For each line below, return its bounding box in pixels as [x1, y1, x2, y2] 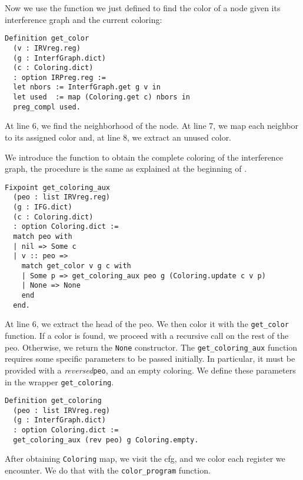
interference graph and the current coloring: [5, 13, 162, 25]
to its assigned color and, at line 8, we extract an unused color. [5, 131, 232, 144]
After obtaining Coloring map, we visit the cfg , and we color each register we [5, 452, 285, 465]
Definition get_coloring [5, 396, 102, 405]
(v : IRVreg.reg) [13, 44, 81, 52]
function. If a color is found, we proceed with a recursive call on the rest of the [5, 329, 289, 341]
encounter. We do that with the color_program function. [5, 464, 211, 476]
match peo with [13, 232, 72, 241]
